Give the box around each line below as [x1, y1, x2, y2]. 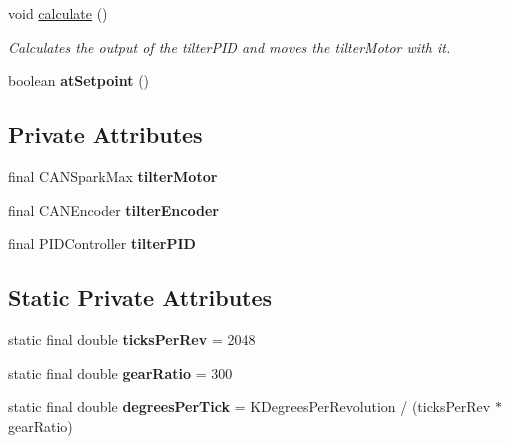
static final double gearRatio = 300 [8, 362, 233, 383]
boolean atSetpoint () [8, 70, 150, 91]
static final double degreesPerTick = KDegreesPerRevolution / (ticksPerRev [8, 396, 491, 417]
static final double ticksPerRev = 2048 [8, 328, 256, 349]
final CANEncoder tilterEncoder [8, 199, 219, 220]
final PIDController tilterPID [8, 233, 196, 254]
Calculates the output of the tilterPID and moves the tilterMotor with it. [8, 36, 451, 57]
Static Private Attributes [8, 282, 273, 313]
